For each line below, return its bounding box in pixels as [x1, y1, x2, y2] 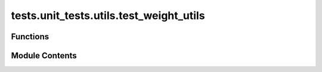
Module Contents [11, 51, 77, 61]
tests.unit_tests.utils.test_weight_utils [11, 9, 205, 22]
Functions [11, 32, 49, 42]
